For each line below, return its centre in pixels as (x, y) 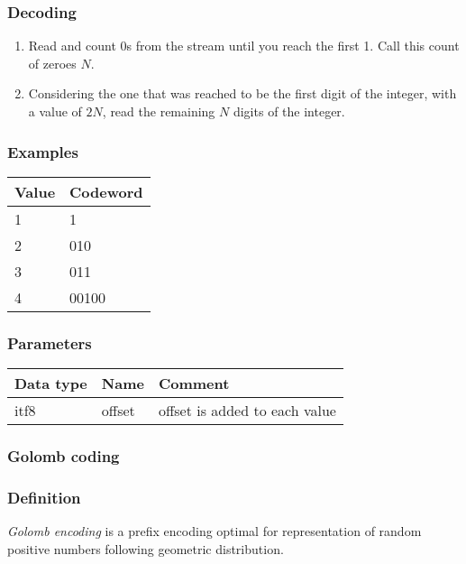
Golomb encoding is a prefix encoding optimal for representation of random (215, 531)
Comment (194, 384)
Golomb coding (64, 455)
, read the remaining (159, 111)
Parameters (50, 342)
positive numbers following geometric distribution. (146, 548)
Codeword (106, 191)
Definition (44, 497)
